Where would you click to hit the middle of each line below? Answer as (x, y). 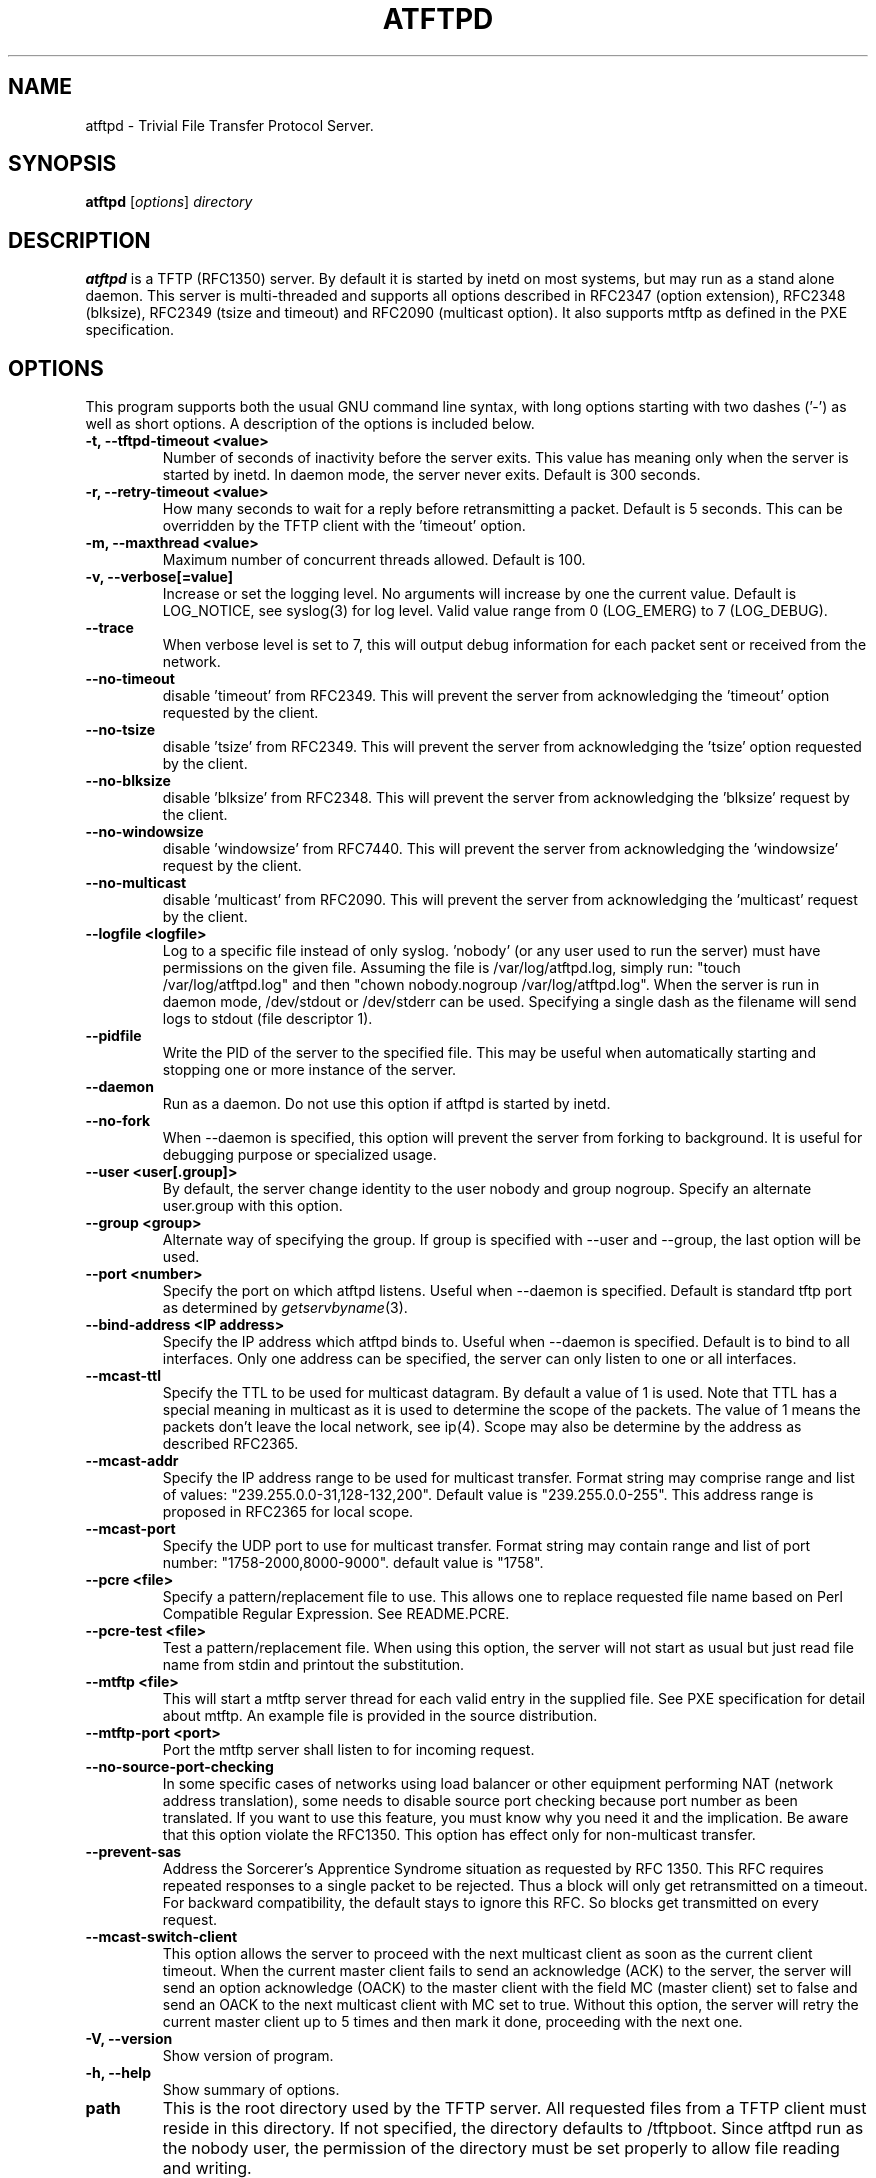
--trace (109, 628)
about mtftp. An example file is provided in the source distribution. (380, 1716)
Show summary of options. (251, 2090)
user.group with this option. (252, 1206)
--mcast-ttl (123, 1376)
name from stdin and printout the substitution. (313, 1665)
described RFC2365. (230, 1444)
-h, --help (118, 2073)
